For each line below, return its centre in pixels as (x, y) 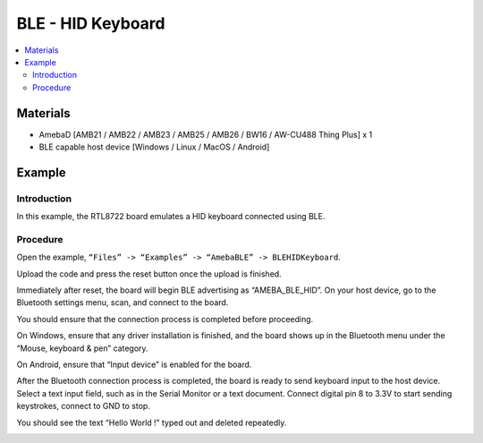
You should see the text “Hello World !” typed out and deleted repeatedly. (152, 422)
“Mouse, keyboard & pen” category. (82, 348)
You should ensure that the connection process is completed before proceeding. (165, 319)
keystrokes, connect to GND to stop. (84, 406)
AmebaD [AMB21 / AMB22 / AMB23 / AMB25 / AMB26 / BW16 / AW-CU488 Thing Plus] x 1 (206, 134)
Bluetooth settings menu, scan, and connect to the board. (123, 302)
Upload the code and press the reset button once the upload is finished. (149, 274)
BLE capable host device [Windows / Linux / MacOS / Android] (154, 147)
